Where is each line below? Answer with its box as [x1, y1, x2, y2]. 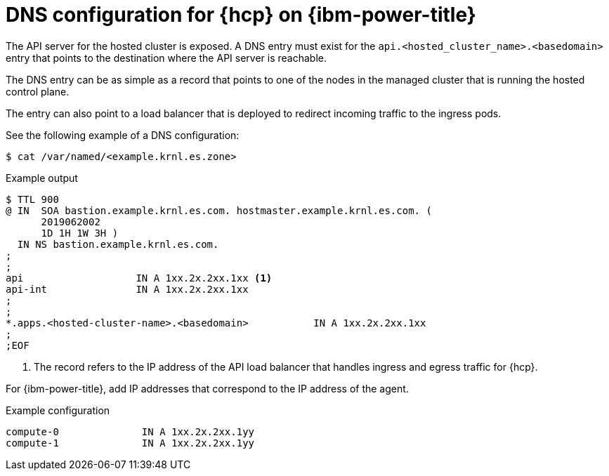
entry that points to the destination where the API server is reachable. [6, 51, 327, 64]
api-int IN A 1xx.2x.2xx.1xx [6, 283, 249, 295]
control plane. [6, 85, 70, 98]
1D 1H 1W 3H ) [41, 227, 119, 239]
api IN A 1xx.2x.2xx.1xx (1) [6, 272, 273, 284]
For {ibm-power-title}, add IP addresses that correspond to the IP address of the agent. [6, 382, 409, 395]
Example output [6, 171, 78, 184]
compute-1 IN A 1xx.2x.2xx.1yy [6, 437, 255, 449]
